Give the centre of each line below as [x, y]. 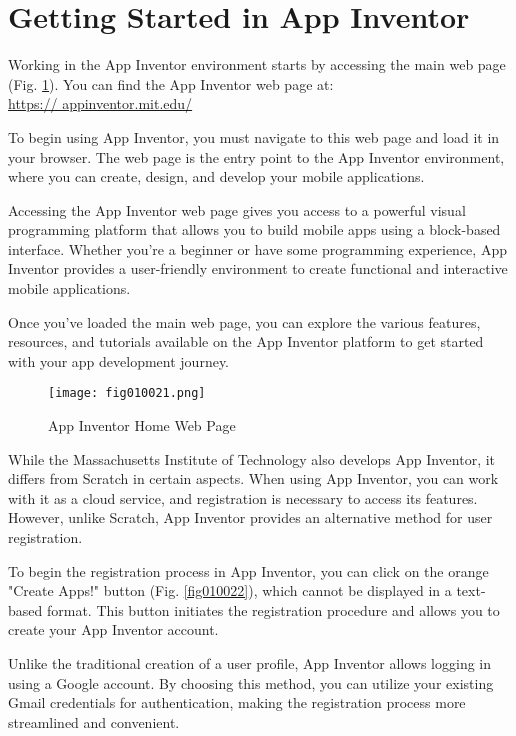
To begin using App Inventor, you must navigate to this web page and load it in [254, 136]
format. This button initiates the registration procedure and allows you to [273, 609]
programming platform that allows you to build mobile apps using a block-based [254, 229]
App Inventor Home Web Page [142, 425]
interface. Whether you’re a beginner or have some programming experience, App [257, 248]
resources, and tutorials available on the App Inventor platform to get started [246, 341]
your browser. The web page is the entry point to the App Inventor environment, [256, 156]
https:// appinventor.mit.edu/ [100, 103]
